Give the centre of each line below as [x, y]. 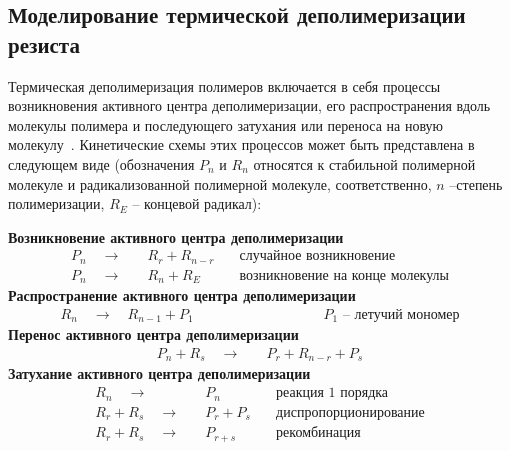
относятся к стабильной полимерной [364, 163]
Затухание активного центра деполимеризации [159, 373]
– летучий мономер [401, 314]
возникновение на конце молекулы [344, 275]
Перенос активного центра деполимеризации [153, 334]
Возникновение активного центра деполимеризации [176, 236]
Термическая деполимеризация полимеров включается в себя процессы [224, 85]
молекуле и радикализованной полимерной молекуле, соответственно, [220, 183]
